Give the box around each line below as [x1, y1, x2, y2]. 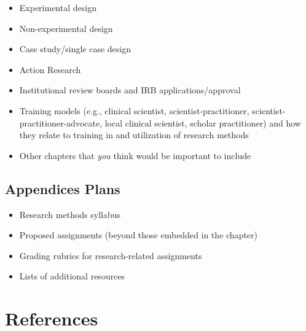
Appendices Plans [5, 179, 120, 198]
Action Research [19, 63, 81, 76]
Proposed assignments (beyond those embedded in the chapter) [19, 228, 258, 241]
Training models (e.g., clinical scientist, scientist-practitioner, [19, 104, 249, 117]
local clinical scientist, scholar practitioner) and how [104, 116, 301, 129]
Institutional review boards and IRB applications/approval [19, 84, 241, 96]
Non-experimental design [19, 21, 113, 34]
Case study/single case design [19, 42, 131, 55]
